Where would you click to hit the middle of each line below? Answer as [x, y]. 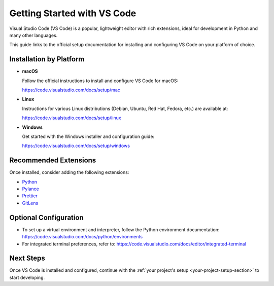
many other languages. [33, 35]
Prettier [30, 196]
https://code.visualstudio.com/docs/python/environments [82, 237]
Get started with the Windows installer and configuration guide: [88, 136]
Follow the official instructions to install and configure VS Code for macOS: [100, 81]
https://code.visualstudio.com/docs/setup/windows [76, 146]
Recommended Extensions [53, 160]
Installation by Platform [47, 59]
